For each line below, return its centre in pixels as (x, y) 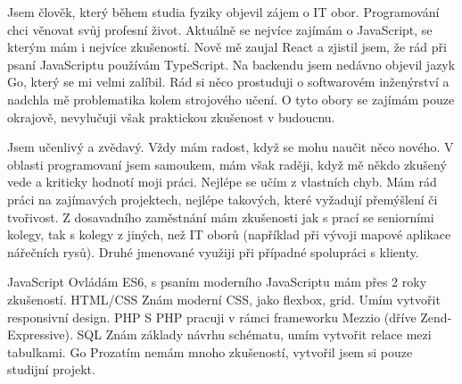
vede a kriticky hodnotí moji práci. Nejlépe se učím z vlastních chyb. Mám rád (222, 182)
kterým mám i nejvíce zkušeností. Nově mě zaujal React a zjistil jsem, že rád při (227, 47)
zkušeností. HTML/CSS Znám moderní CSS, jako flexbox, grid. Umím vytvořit (224, 299)
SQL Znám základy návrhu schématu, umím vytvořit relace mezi (254, 334)
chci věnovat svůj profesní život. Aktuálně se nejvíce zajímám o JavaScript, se (220, 29)
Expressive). (40, 334)
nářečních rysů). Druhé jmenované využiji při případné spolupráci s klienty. (213, 251)
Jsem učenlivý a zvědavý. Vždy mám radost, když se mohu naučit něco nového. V (231, 147)
